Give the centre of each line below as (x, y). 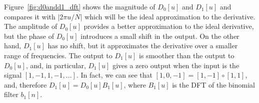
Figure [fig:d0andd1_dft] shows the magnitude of (80, 6)
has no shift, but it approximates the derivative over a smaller (143, 46)
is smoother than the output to (187, 55)
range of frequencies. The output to (58, 55)
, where (135, 84)
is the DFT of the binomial (213, 84)
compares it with (30, 16)
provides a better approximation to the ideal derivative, (169, 26)
